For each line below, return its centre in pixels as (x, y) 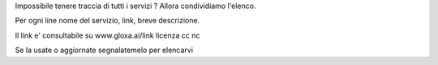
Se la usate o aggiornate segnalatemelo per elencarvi (104, 50)
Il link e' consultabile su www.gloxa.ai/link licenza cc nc (107, 35)
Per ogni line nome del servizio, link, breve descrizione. (107, 21)
